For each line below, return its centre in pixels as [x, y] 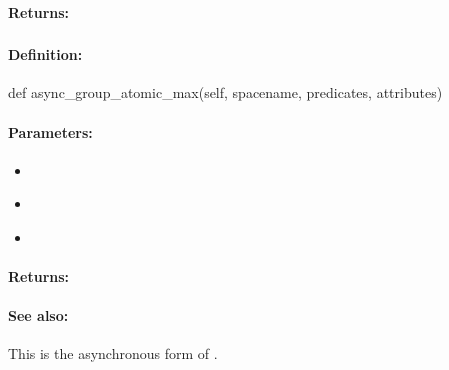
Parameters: [50, 131]
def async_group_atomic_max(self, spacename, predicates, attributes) [225, 92]
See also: [38, 315]
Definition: [45, 54]
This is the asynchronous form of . [113, 353]
